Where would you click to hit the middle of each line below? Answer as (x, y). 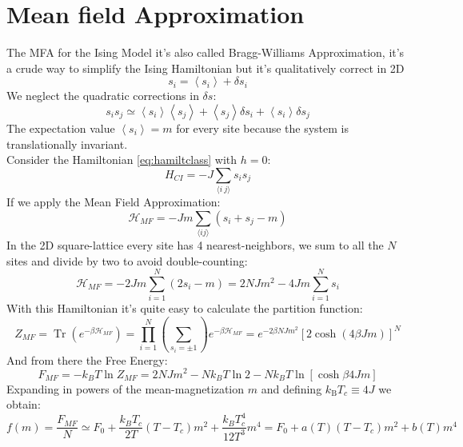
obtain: (24, 404)
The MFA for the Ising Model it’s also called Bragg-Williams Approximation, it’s (206, 52)
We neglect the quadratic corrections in (103, 96)
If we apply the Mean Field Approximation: (114, 202)
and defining (291, 388)
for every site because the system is (263, 128)
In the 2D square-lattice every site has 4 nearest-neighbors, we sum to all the (195, 244)
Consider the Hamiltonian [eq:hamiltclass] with (122, 160)
